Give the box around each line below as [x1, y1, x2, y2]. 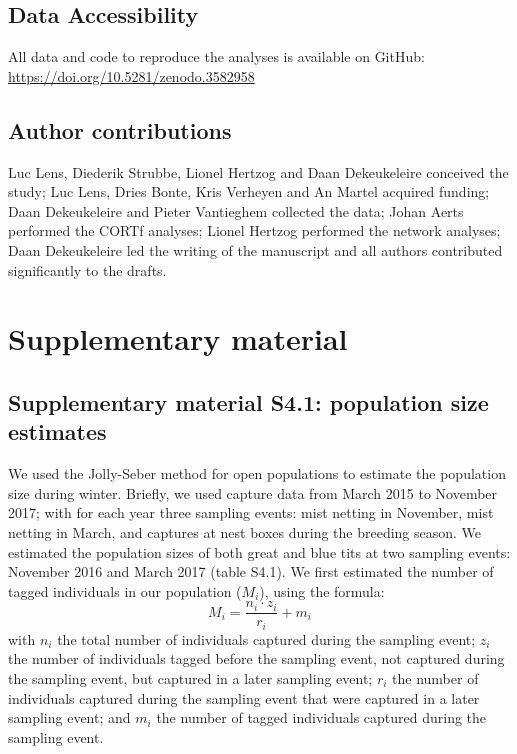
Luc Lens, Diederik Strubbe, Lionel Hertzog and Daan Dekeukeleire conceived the [8, 161, 509, 182]
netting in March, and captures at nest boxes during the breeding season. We [8, 521, 482, 542]
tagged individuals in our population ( [8, 580, 242, 601]
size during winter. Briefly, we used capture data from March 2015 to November [8, 482, 498, 503]
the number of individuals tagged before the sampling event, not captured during [8, 648, 505, 669]
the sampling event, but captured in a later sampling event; [8, 667, 373, 688]
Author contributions [8, 114, 232, 145]
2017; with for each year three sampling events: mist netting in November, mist [8, 502, 494, 523]
